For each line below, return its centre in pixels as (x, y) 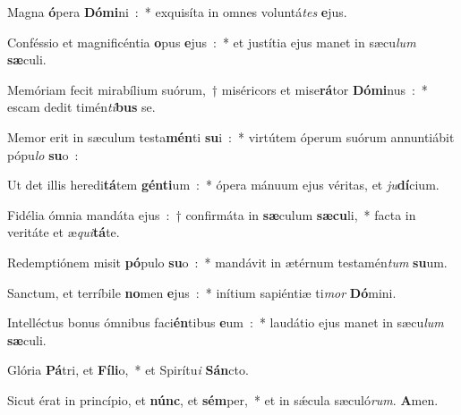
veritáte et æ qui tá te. (64, 232)
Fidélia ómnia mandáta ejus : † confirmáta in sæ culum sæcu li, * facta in (212, 214)
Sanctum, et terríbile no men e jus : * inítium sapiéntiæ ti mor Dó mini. (202, 292)
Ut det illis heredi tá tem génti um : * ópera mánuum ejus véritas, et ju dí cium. (223, 185)
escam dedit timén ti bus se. (81, 107)
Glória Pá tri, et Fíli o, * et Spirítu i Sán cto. (128, 370)
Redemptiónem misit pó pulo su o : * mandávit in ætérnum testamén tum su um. (227, 262)
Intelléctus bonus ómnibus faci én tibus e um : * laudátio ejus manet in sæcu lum (226, 322)
